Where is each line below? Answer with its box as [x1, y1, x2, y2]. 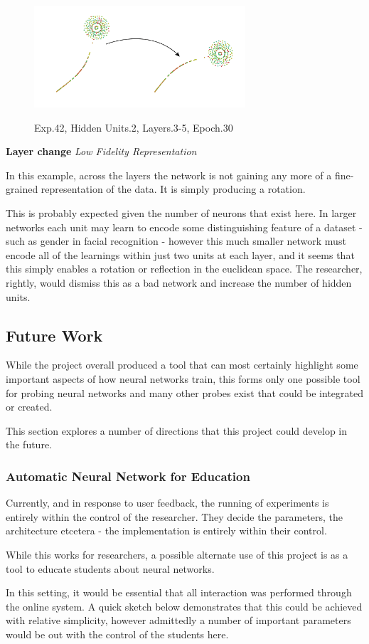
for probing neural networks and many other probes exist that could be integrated [6, 385, 363, 400]
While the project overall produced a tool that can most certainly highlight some [6, 357, 358, 372]
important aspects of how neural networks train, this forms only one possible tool [6, 371, 360, 386]
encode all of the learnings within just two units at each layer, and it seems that [6, 247, 355, 262]
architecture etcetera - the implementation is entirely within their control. [6, 523, 327, 538]
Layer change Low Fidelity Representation [6, 144, 197, 159]
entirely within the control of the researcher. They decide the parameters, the [6, 509, 343, 524]
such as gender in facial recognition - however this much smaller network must [6, 233, 346, 248]
